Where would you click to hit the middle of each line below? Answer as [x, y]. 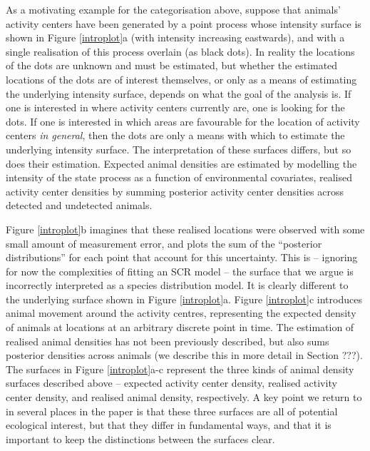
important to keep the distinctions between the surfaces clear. [140, 439]
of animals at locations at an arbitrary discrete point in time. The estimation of [180, 327]
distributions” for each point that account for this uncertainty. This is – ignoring [182, 257]
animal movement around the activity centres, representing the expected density [181, 313]
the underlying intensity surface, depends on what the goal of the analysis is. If [179, 93]
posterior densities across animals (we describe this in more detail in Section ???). [184, 355]
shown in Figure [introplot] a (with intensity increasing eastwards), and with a [175, 37]
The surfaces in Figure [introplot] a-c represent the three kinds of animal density [180, 369]
